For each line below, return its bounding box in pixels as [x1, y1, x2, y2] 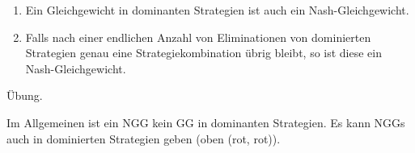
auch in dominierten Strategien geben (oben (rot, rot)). [6, 130, 281, 147]
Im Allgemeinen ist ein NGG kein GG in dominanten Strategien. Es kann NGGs [6, 114, 405, 130]
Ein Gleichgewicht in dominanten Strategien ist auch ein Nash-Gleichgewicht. [25, 2, 409, 18]
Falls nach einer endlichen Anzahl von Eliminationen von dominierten [25, 28, 371, 45]
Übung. [6, 87, 43, 104]
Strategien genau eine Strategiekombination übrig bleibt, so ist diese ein [25, 44, 382, 61]
